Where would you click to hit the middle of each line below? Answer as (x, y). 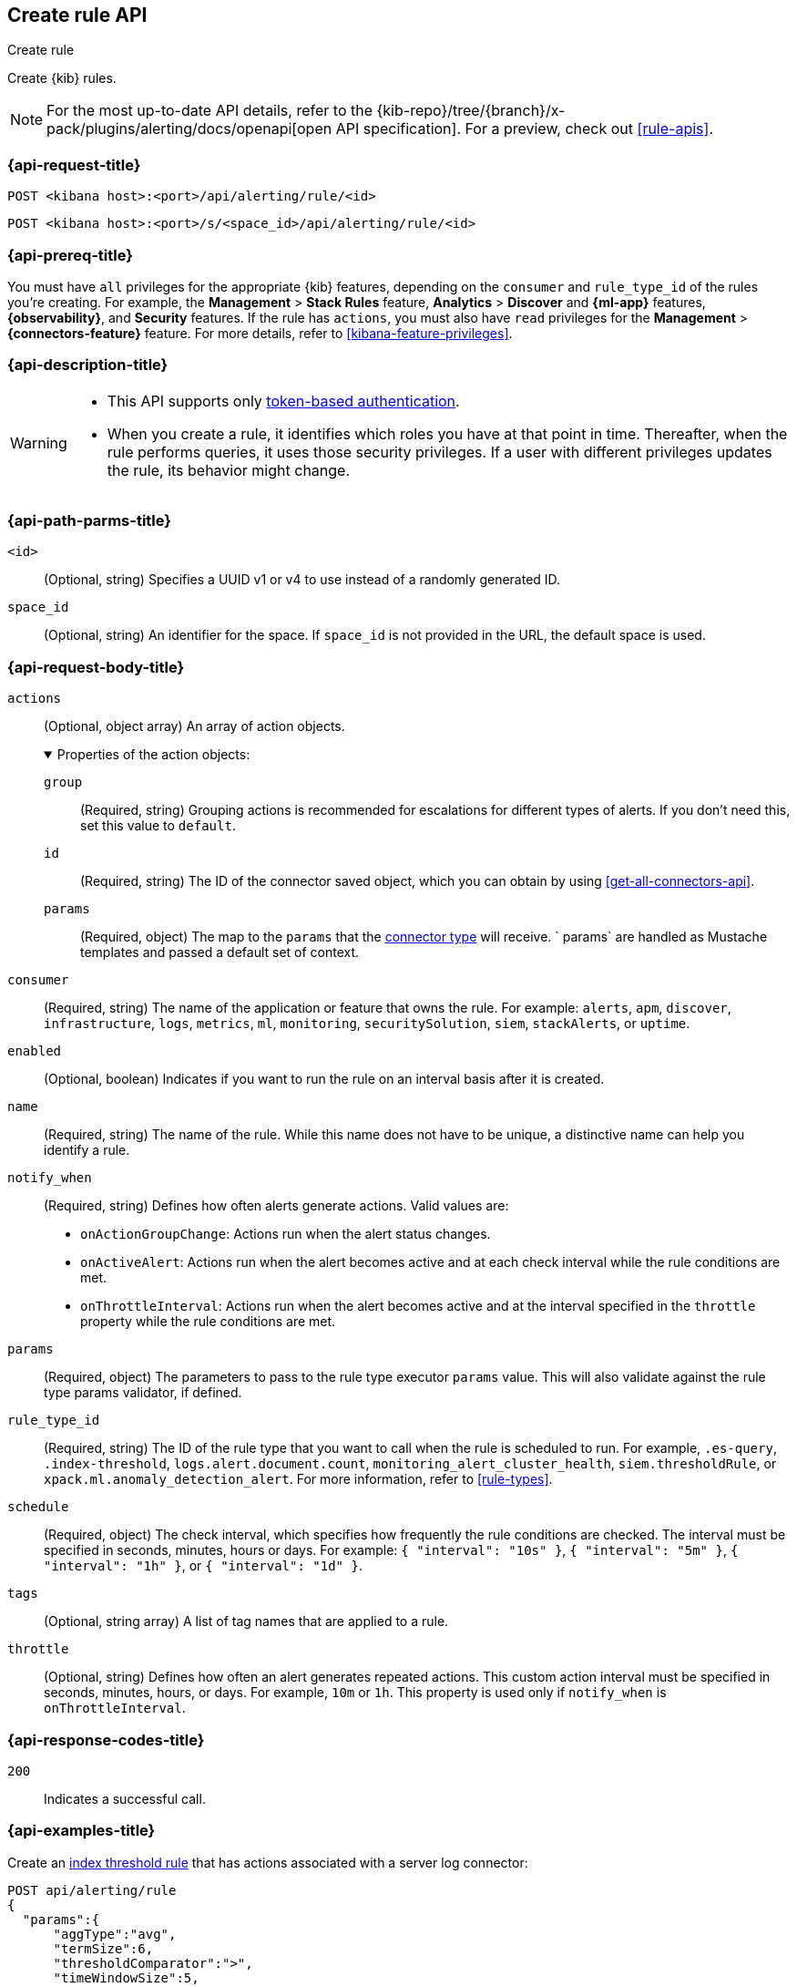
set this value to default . (158, 826)
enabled (35, 1051)
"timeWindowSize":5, (126, 1977)
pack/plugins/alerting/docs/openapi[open (189, 129)
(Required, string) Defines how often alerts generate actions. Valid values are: (276, 1206)
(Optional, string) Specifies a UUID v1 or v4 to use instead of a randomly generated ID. (302, 580)
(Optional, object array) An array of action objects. (194, 726)
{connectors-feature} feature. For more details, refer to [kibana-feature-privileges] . (260, 333)
